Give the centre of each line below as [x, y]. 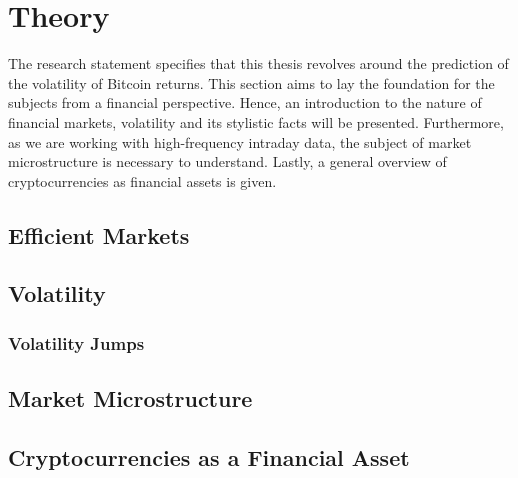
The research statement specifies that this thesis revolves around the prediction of [258, 63]
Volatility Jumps [76, 342]
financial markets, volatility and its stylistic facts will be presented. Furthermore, [256, 121]
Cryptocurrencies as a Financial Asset [209, 456]
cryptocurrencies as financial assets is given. [142, 180]
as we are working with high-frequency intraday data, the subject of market [240, 141]
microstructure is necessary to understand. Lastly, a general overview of [227, 161]
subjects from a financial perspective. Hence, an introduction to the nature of [245, 102]
